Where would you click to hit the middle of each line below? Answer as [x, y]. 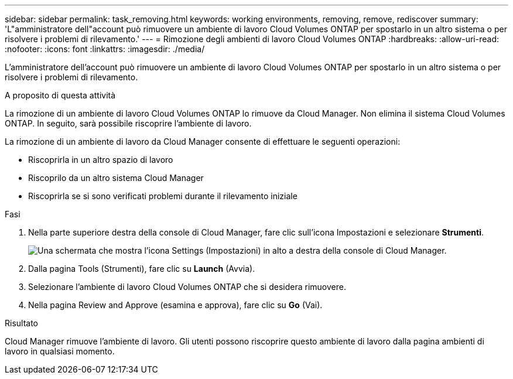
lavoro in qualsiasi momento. [60, 351]
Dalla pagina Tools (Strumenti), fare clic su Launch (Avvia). [142, 269]
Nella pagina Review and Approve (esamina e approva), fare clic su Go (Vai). [175, 305]
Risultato [22, 323]
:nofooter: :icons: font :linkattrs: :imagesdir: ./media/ [105, 49]
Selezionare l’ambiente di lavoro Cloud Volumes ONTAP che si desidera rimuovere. [187, 287]
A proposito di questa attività [60, 95]
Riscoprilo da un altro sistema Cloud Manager [116, 178]
